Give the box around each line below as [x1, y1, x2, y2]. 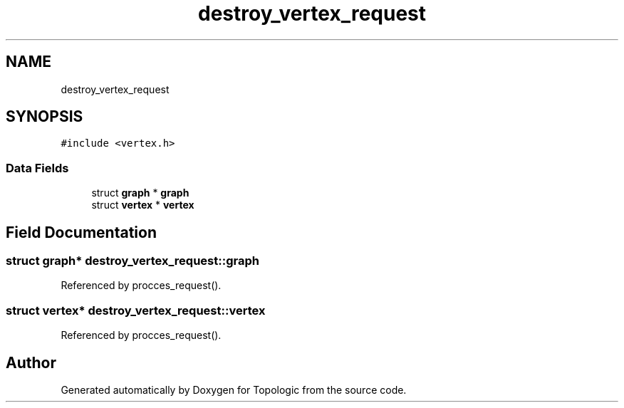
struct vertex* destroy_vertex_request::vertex [6, 303, 266, 318]
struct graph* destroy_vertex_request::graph [6, 253, 259, 268]
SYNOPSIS [6, 108, 83, 126]
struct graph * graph [91, 187, 189, 199]
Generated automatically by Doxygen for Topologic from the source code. [61, 384, 407, 396]
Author [6, 353, 56, 372]
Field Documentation [6, 223, 157, 241]
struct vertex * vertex [91, 199, 194, 211]
